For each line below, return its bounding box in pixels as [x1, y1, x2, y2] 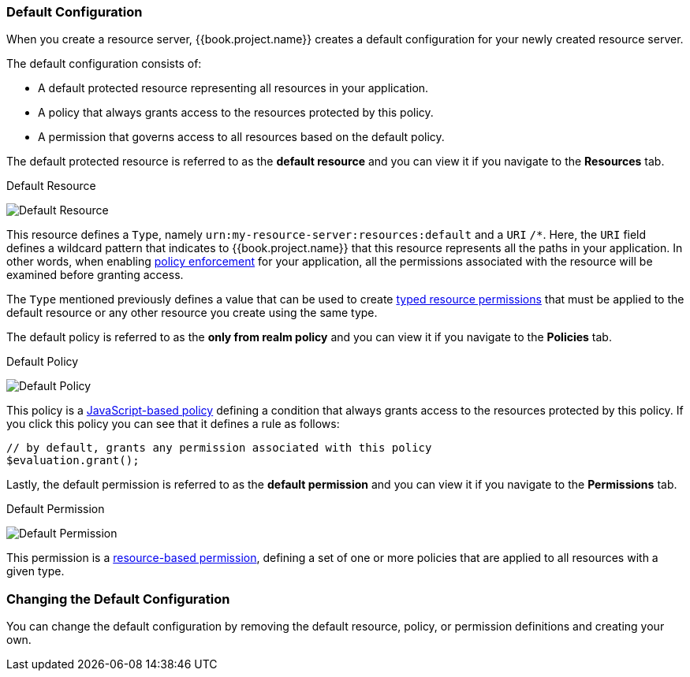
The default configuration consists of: [6, 57, 202, 71]
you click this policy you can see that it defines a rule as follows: [6, 417, 340, 431]
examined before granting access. [6, 268, 184, 282]
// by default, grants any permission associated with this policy [6, 441, 432, 455]
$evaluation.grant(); [6, 454, 140, 467]
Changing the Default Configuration [6, 590, 230, 607]
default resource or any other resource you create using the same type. [6, 306, 378, 320]
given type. [6, 564, 65, 578]
